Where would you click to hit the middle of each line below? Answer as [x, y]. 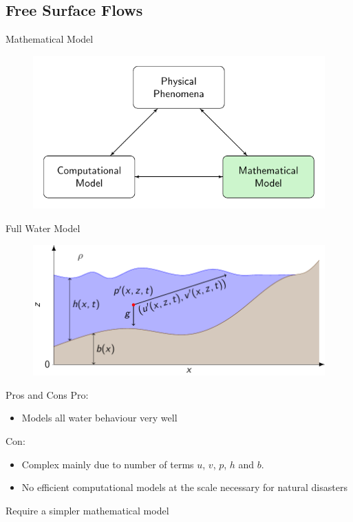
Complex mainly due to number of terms [108, 464]
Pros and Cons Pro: [47, 394]
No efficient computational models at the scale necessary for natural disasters [184, 487]
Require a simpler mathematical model [87, 510]
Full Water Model [43, 228]
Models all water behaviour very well [99, 418]
